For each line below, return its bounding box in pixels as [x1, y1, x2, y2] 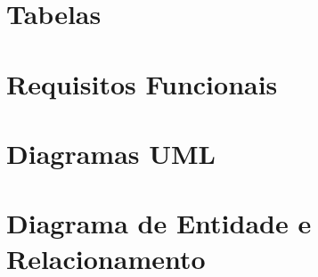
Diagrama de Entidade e [6, 205, 312, 241]
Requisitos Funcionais [6, 65, 278, 102]
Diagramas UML [6, 134, 216, 171]
